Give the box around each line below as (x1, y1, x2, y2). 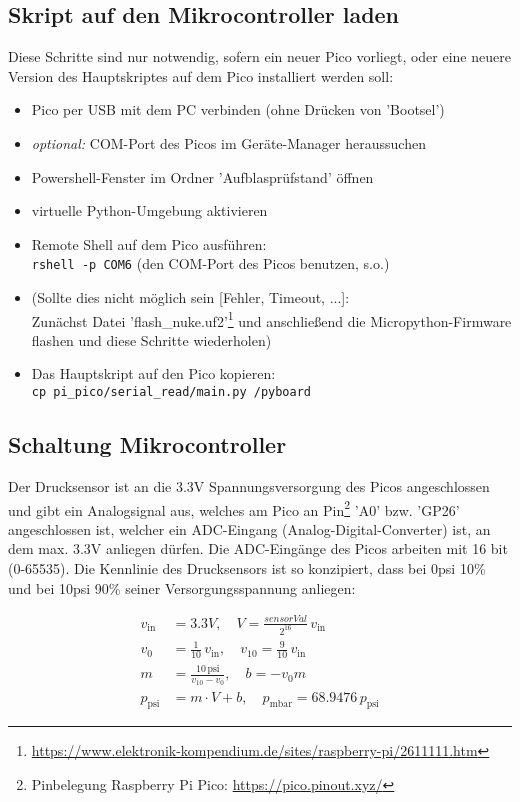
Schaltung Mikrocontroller (8, 429, 287, 460)
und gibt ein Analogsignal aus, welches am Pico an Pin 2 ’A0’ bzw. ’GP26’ (8, 496, 460, 520)
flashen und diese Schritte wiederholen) (31, 329, 272, 350)
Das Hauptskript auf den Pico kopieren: (31, 363, 276, 384)
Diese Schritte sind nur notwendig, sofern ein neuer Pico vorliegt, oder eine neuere (8, 46, 511, 67)
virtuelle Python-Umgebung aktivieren (31, 200, 268, 221)
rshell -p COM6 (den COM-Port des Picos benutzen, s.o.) (31, 253, 390, 274)
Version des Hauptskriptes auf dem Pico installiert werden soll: (8, 65, 394, 86)
